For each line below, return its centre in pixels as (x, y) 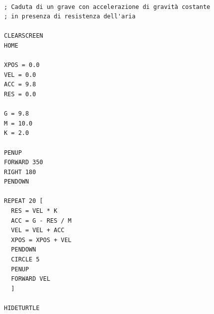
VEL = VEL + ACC (38, 230)
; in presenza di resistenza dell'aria (70, 17)
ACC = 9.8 (20, 85)
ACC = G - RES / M (41, 220)
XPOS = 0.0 (22, 65)
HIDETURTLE (22, 308)
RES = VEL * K (34, 211)
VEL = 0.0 (20, 75)
